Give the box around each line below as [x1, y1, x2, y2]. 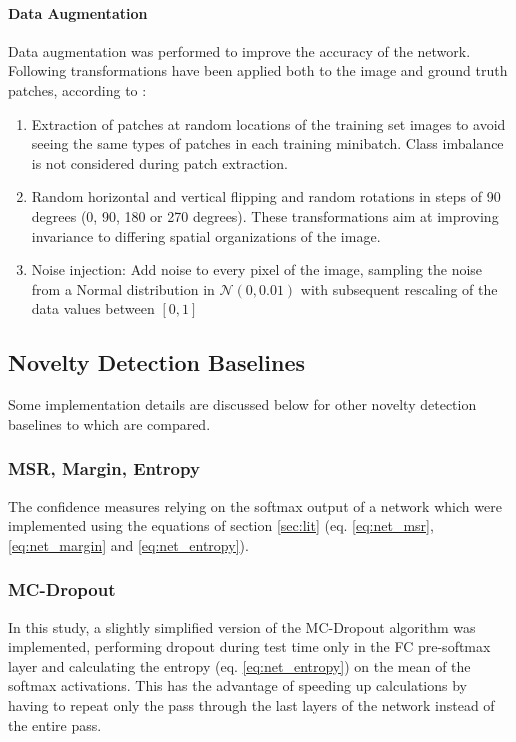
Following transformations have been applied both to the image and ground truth [8, 60, 508, 81]
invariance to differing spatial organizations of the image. [31, 225, 381, 246]
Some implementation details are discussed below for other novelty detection [8, 394, 477, 415]
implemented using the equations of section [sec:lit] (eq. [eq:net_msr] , [8, 515, 434, 536]
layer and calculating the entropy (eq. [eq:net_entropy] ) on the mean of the [8, 655, 471, 676]
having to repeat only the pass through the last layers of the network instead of [8, 694, 495, 715]
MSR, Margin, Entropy [8, 456, 200, 481]
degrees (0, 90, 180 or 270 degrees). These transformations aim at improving [31, 205, 499, 226]
